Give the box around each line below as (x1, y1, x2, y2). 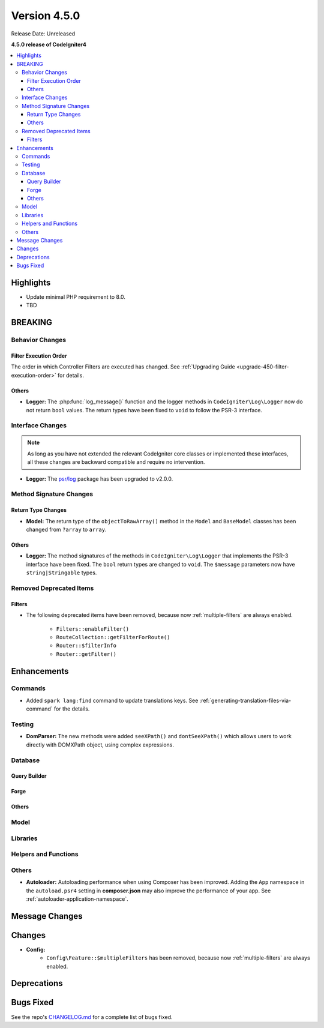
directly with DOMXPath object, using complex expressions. (26, 741, 174, 748)
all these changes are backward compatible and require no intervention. (27, 458, 205, 466)
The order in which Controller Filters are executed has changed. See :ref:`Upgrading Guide (11, 363, 235, 370)
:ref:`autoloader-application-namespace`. (26, 895, 128, 903)
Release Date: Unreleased (11, 30, 76, 37)
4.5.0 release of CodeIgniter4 (11, 41, 86, 48)
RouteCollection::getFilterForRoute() (56, 634, 170, 640)
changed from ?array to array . (26, 526, 107, 533)
